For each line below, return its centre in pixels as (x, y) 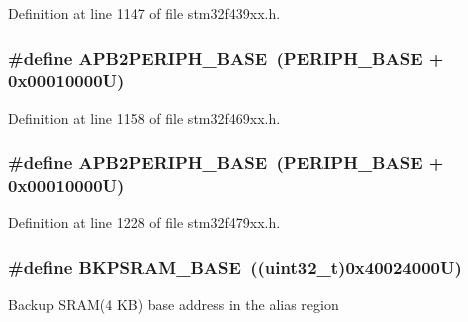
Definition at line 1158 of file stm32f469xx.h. (144, 117)
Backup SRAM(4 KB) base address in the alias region (173, 304)
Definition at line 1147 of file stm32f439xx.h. (144, 13)
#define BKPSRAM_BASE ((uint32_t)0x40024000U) (235, 266)
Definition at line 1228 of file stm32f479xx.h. (144, 222)
